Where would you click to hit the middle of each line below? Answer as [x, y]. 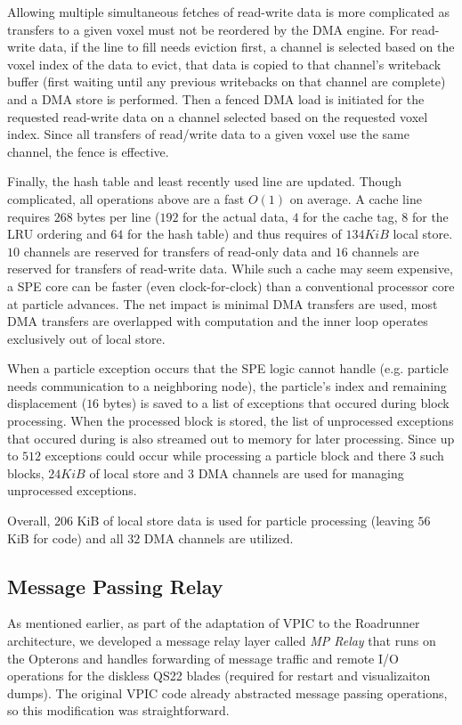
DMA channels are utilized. [219, 538]
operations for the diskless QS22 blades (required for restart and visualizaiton [219, 676]
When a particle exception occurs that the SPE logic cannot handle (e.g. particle [228, 368]
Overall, [29, 521]
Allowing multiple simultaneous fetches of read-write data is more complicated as [229, 12]
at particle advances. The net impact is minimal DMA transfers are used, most [223, 303]
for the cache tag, [350, 216]
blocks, [26, 472]
